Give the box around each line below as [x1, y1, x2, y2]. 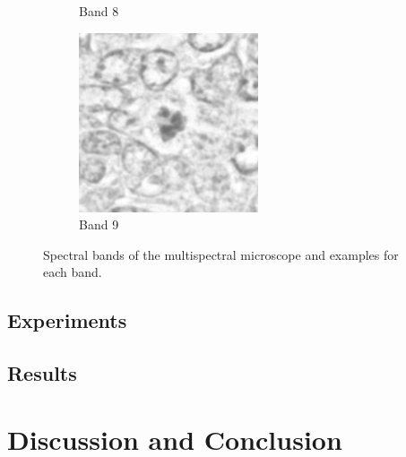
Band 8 [79, 2, 119, 20]
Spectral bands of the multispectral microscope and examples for [43, 245, 399, 263]
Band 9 [79, 215, 119, 234]
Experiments [7, 306, 127, 334]
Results [7, 359, 77, 387]
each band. [43, 263, 102, 281]
